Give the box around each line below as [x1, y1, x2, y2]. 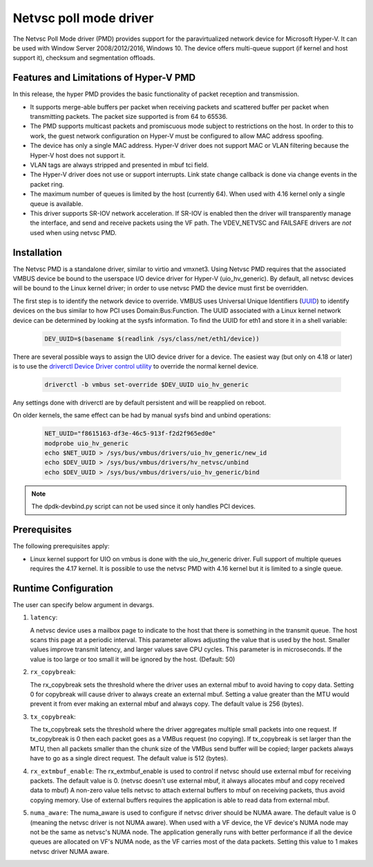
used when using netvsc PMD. [30, 228, 117, 236]
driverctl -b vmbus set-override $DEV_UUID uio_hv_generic [44, 380, 249, 389]
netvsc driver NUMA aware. [30, 847, 110, 855]
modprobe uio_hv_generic [44, 439, 129, 447]
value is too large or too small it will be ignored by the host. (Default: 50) [30, 655, 236, 663]
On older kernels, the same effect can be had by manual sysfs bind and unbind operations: [12, 411, 271, 420]
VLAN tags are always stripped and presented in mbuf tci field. [30, 160, 209, 169]
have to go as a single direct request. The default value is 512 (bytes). [30, 754, 228, 763]
